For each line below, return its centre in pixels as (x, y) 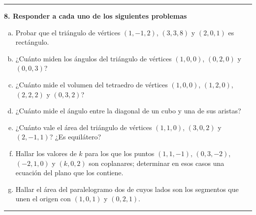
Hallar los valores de (46, 153)
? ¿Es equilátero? (75, 137)
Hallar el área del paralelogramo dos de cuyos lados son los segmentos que (127, 189)
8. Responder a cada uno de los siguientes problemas (96, 16)
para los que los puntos (120, 153)
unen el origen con (43, 199)
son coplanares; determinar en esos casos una (157, 163)
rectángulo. (32, 42)
